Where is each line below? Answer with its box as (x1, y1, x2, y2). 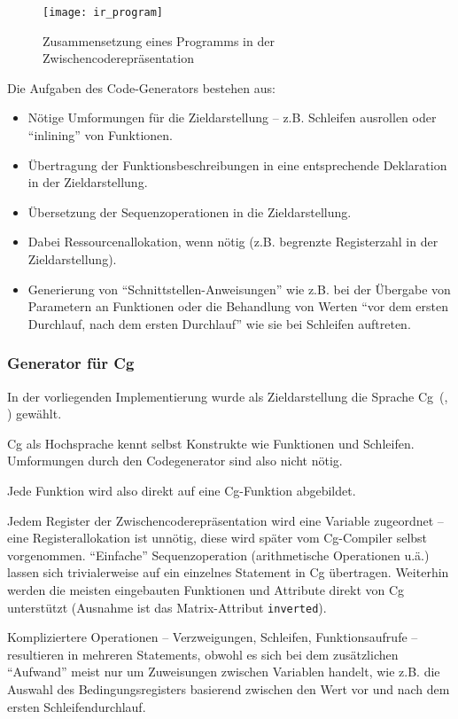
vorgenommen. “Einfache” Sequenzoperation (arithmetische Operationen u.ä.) (7, 545, 430, 564)
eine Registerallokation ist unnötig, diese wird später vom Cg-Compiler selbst (7, 528, 428, 547)
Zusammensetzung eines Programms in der (43, 31, 275, 50)
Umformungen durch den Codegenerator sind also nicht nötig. (7, 451, 343, 470)
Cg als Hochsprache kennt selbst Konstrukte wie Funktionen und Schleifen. (7, 434, 415, 452)
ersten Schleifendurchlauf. (7, 697, 146, 715)
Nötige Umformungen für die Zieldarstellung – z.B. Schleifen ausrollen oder (27, 108, 437, 127)
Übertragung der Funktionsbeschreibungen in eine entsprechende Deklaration (27, 155, 447, 174)
